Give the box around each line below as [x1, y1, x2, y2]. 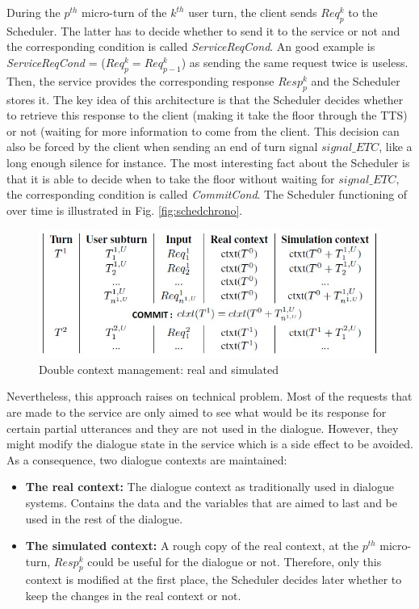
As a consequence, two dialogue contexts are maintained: [6, 451, 287, 468]
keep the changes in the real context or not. [25, 587, 241, 604]
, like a [379, 138, 413, 155]
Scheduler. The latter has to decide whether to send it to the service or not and [6, 22, 400, 39]
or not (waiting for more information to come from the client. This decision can [6, 122, 400, 139]
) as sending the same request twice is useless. [181, 53, 409, 70]
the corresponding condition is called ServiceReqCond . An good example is [6, 38, 375, 55]
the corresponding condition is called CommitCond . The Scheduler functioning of [6, 186, 408, 203]
